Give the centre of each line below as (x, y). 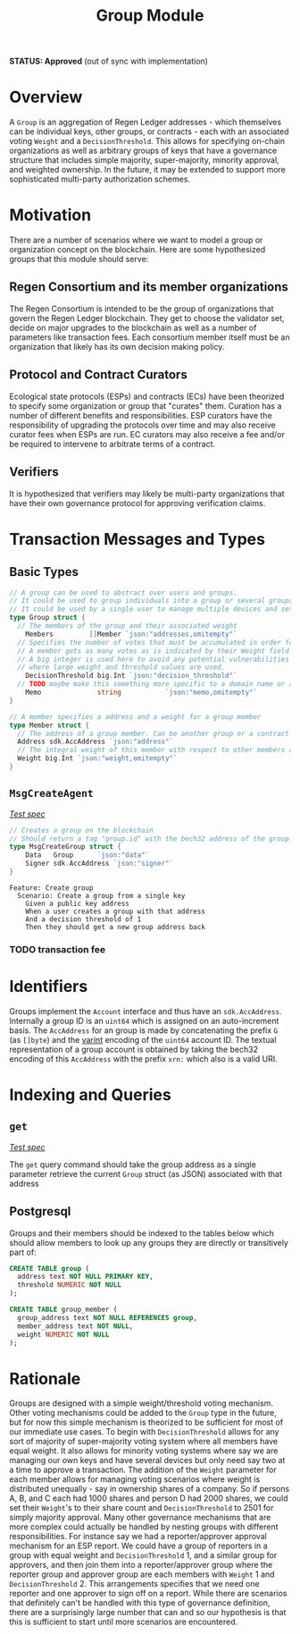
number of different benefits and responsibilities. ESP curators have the (141, 415)
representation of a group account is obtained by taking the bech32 (134, 1049)
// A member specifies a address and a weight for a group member (135, 716)
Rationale (45, 1379)
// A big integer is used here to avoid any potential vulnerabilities (154, 659)
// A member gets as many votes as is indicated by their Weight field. (155, 651)
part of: (23, 1252)
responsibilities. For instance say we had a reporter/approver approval (138, 1537)
